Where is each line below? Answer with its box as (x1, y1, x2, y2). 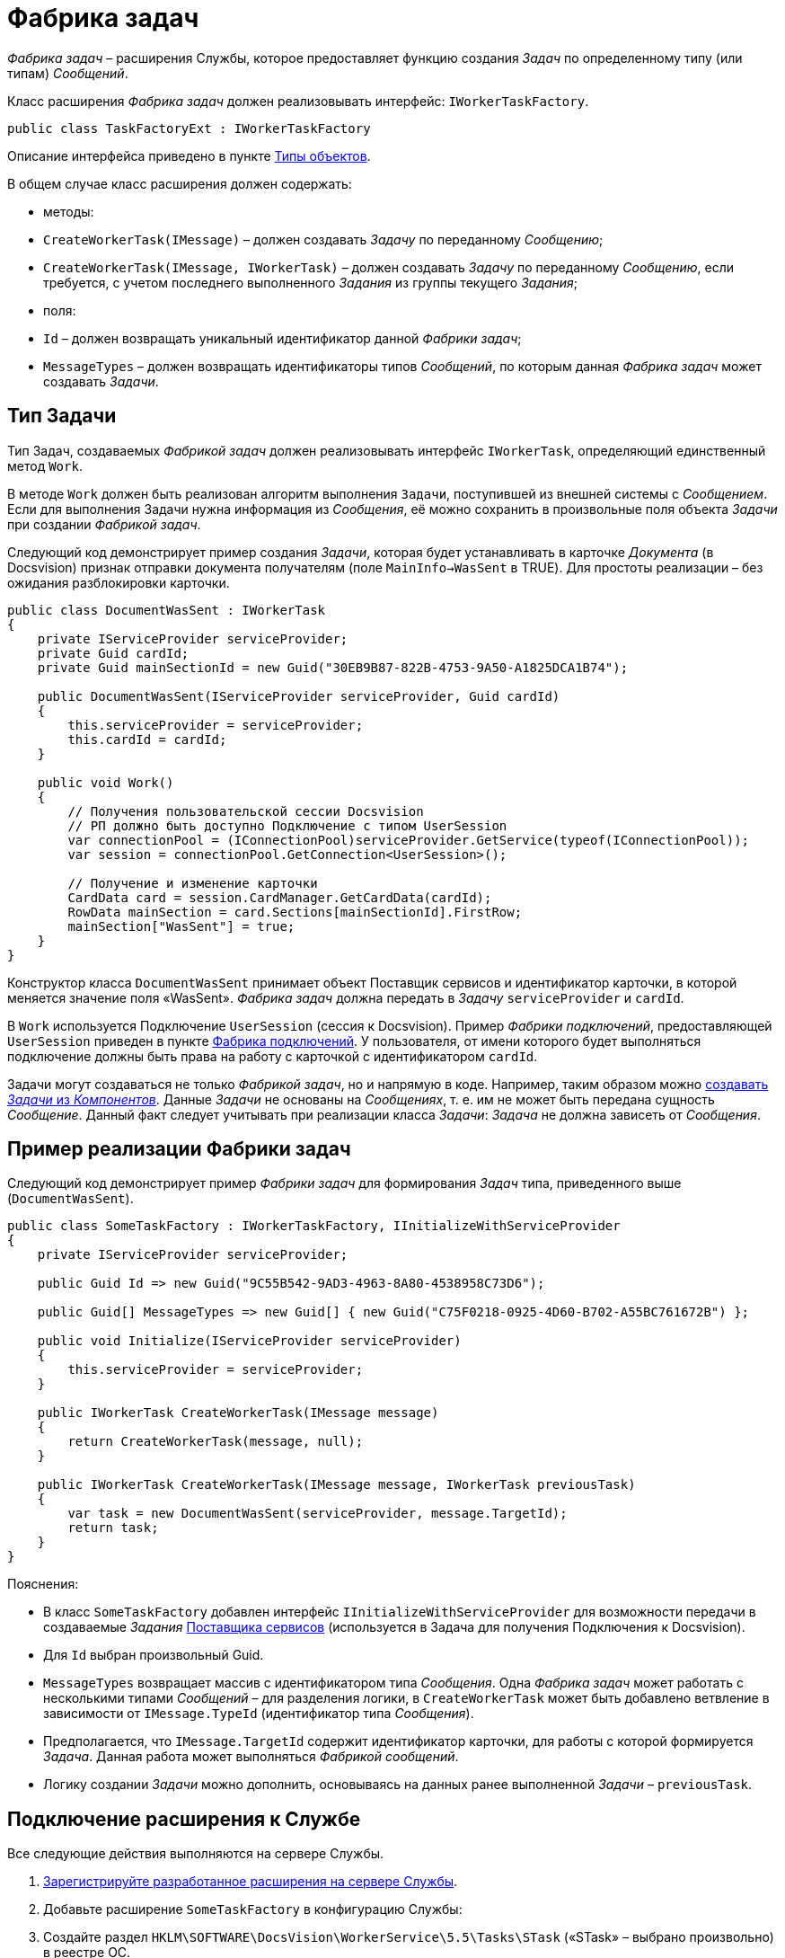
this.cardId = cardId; (67, 731, 227, 747)
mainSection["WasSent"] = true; (67, 918, 295, 934)
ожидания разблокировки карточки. (7, 574, 230, 590)
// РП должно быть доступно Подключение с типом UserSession (67, 818, 507, 833)
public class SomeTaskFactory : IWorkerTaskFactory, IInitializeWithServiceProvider (7, 1218, 621, 1234)
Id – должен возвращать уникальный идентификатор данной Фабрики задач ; (43, 330, 522, 346)
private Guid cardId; (37, 645, 190, 660)
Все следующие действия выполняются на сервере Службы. (7, 1846, 384, 1862)
